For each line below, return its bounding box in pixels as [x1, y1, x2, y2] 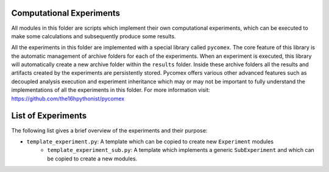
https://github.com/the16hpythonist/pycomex [11, 95, 125, 102]
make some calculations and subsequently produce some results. [11, 32, 176, 40]
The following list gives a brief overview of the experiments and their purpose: [11, 126, 208, 134]
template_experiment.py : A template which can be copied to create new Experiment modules [26, 137, 274, 145]
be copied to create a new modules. [47, 155, 138, 162]
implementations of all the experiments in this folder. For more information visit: [11, 86, 210, 94]
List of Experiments [11, 111, 87, 121]
